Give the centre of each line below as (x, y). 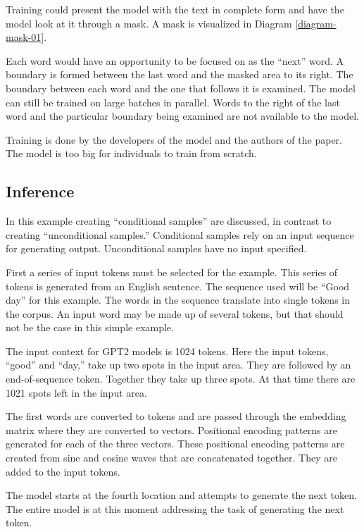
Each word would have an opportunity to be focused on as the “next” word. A (175, 60)
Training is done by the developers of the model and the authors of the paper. (174, 139)
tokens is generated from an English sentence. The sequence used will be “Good (178, 286)
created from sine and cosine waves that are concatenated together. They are (171, 458)
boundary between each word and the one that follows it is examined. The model (181, 88)
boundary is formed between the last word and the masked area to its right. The (180, 74)
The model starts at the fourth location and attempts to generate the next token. (181, 495)
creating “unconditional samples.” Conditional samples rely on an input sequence (180, 234)
